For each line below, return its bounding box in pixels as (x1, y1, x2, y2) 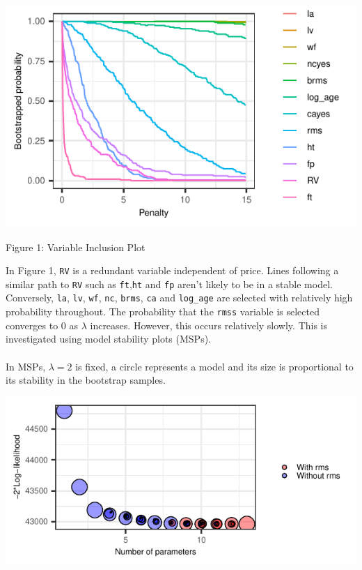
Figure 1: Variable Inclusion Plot (6, 239, 145, 254)
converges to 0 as (6, 317, 78, 332)
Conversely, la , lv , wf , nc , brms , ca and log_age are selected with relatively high (6, 290, 353, 305)
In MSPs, (6, 359, 46, 373)
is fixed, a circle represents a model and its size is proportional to (75, 359, 354, 373)
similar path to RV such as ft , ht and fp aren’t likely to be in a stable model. (6, 276, 333, 291)
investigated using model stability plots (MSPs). (6, 331, 211, 346)
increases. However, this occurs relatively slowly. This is (90, 317, 328, 332)
